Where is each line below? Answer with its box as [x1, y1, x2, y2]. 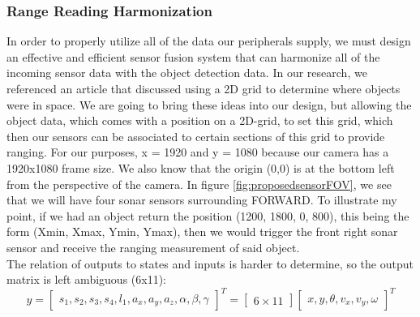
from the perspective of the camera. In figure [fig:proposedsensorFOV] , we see [6, 175, 392, 192]
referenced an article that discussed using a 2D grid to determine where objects [6, 80, 401, 96]
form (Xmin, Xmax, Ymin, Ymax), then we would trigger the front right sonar [6, 223, 398, 240]
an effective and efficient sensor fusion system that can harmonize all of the [6, 48, 380, 65]
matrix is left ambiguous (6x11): [6, 271, 166, 288]
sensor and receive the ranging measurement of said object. [6, 238, 300, 255]
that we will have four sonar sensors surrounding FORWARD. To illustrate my [6, 191, 397, 208]
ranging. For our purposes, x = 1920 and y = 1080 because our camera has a [6, 144, 389, 161]
